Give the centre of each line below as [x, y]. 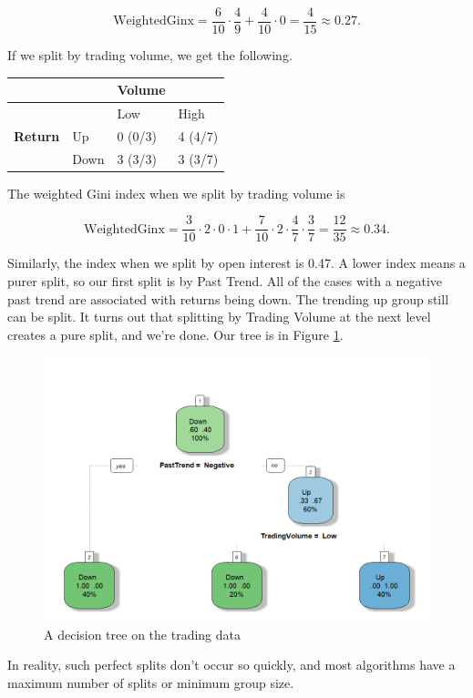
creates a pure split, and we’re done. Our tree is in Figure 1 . [175, 334]
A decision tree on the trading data [142, 634]
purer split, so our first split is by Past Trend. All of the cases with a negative [225, 281]
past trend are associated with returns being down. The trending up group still [228, 298]
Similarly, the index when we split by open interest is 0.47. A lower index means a [236, 263]
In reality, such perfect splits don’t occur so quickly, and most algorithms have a [231, 665]
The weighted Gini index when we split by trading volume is [176, 193]
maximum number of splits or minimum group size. [151, 683]
